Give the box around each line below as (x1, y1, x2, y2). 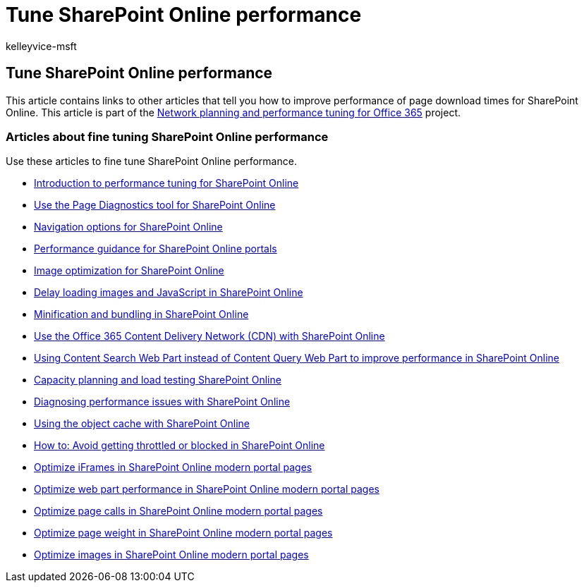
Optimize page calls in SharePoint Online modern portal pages (34, 505, 323, 517)
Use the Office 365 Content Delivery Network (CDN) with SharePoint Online (34, 330, 385, 343)
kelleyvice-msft (6, 39, 77, 52)
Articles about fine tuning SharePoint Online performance (6, 129, 329, 144)
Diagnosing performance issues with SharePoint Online (34, 396, 291, 408)
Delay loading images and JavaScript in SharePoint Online (34, 286, 303, 299)
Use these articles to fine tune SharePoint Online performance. (6, 155, 297, 168)
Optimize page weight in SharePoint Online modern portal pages (34, 527, 333, 539)
